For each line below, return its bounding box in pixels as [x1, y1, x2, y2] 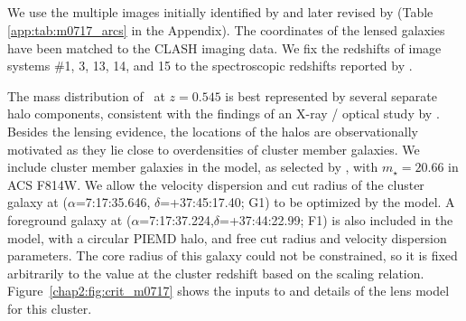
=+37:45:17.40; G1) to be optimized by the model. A [160, 193, 455, 212]
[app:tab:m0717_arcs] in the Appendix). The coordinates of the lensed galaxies [7, 20, 445, 39]
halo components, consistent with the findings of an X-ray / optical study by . [7, 104, 440, 123]
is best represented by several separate [225, 86, 437, 105]
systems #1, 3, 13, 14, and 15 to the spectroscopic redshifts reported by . [7, 56, 413, 75]
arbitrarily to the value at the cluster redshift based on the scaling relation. [7, 263, 424, 282]
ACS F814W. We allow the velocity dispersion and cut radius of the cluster [7, 175, 424, 194]
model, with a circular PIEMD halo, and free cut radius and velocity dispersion [7, 228, 447, 247]
